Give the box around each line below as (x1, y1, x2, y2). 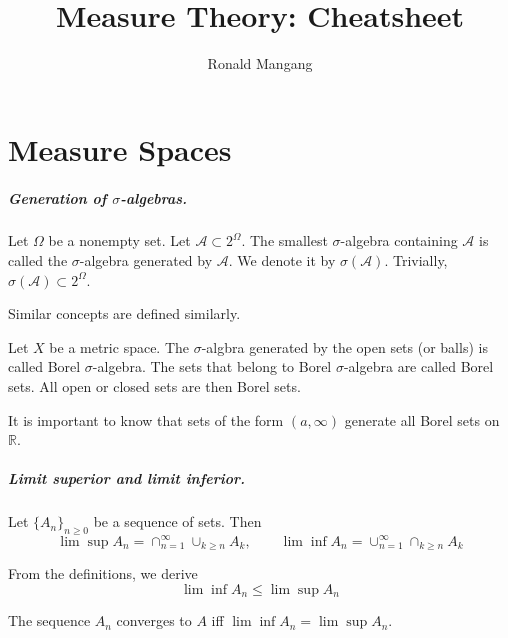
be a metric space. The (49, 336, 190, 357)
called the (8, 250, 68, 271)
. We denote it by (228, 250, 336, 271)
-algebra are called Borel (343, 356, 494, 377)
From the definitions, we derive (8, 563, 198, 584)
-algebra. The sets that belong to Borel (92, 356, 332, 377)
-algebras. (120, 187, 188, 208)
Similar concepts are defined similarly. (8, 303, 241, 324)
